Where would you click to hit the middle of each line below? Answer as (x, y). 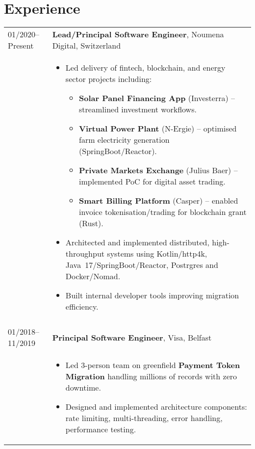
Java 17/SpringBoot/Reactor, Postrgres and (142, 265)
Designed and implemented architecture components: (156, 407)
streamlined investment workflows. (138, 109)
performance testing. (101, 429)
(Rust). (91, 223)
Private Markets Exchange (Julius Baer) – (158, 170)
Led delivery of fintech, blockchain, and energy (145, 68)
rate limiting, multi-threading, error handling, (144, 418)
